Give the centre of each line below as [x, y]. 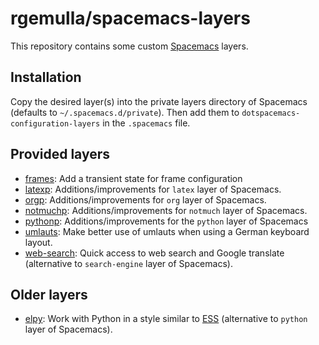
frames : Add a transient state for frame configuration [133, 178]
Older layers [49, 294]
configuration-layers [55, 123]
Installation [46, 77]
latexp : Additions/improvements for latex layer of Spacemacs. [153, 189]
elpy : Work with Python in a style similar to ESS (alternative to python [166, 319]
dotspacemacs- [271, 113]
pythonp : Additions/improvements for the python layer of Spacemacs [166, 221]
